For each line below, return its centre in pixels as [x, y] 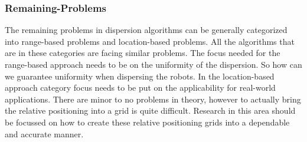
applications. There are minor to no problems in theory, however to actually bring [153, 99]
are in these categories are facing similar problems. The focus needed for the [143, 53]
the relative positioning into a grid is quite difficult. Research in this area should [150, 110]
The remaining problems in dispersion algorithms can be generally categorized [146, 30]
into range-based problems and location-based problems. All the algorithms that [150, 41]
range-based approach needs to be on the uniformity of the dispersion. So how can [153, 64]
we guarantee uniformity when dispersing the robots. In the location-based [140, 76]
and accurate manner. [44, 133]
